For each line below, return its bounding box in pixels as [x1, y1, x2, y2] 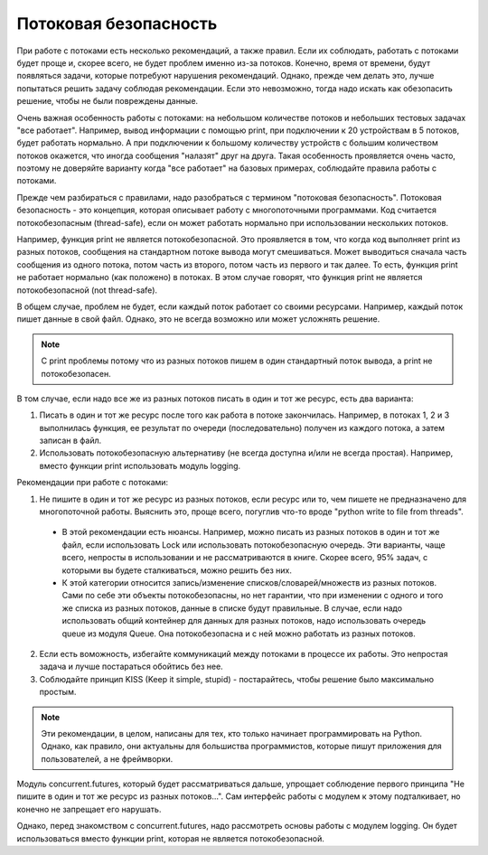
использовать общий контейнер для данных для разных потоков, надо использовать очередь [61, 615, 427, 626]
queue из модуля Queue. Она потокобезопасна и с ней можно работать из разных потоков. [61, 628, 416, 639]
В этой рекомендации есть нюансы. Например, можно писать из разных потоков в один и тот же [61, 527, 440, 538]
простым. [39, 687, 77, 698]
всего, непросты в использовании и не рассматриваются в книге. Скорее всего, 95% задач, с [61, 552, 428, 563]
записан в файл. [39, 435, 102, 446]
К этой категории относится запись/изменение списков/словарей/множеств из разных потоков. [61, 578, 437, 587]
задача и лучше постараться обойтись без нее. [39, 661, 223, 672]
